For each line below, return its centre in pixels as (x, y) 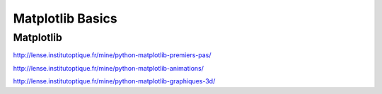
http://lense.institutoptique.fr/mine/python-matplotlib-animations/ (109, 68)
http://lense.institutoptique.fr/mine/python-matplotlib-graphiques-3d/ (114, 81)
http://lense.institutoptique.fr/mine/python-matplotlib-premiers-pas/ (112, 55)
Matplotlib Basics (65, 18)
